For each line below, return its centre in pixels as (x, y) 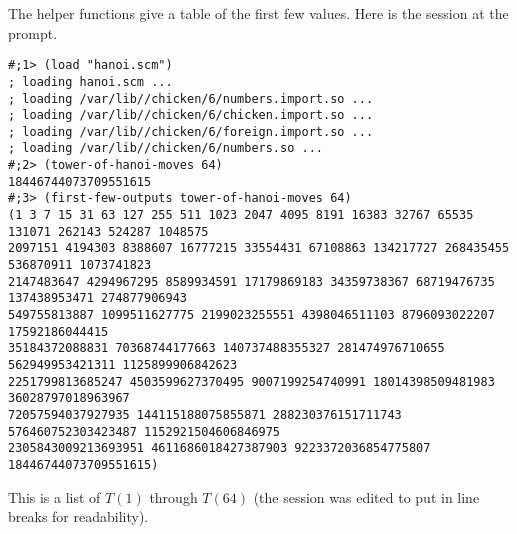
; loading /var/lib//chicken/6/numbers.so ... (165, 148)
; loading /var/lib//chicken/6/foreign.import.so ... (191, 131)
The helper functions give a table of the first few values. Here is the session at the (258, 13)
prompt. (33, 32)
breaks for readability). (78, 516)
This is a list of (54, 496)
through (173, 496)
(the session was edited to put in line (366, 496)
